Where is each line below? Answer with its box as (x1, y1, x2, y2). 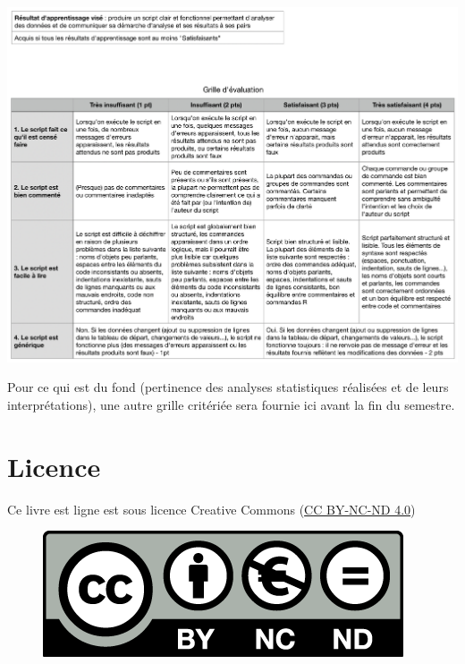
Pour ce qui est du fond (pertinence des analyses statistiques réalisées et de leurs (7, 378, 449, 396)
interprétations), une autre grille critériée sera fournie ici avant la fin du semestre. (7, 395, 455, 413)
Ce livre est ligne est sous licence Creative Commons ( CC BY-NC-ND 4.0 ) (7, 499, 416, 518)
